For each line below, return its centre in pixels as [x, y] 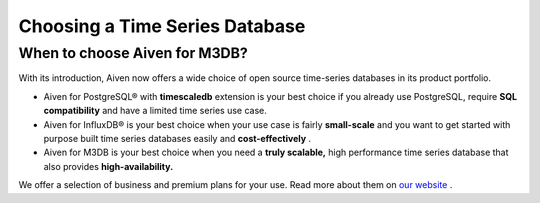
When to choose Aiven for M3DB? [133, 53]
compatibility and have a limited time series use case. [155, 111]
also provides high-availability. [108, 166]
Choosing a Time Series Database [162, 26]
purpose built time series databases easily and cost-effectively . [177, 138]
